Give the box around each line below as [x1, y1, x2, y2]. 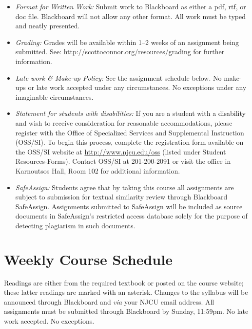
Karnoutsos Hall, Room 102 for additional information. [15, 165, 180, 175]
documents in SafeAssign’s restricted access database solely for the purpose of [15, 211, 248, 221]
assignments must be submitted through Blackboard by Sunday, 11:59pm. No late [4, 306, 249, 316]
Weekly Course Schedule [4, 249, 173, 269]
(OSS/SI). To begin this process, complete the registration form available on [15, 137, 244, 147]
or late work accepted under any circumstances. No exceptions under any [28, 82, 247, 92]
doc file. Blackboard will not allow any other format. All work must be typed [15, 11, 246, 21]
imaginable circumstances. [15, 91, 94, 102]
